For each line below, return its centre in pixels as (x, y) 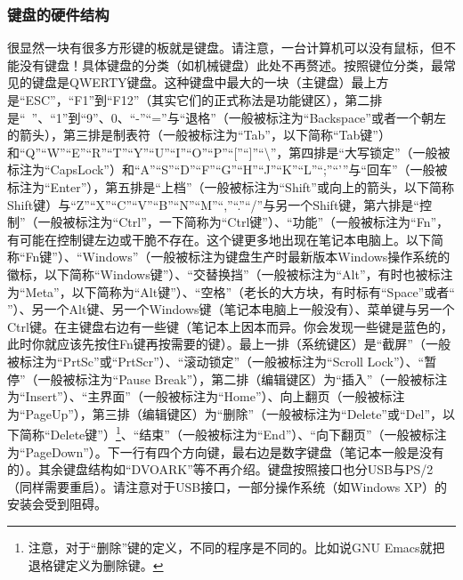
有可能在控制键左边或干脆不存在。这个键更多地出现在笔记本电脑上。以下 (219, 239)
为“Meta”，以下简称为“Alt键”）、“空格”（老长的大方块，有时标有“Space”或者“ (231, 291)
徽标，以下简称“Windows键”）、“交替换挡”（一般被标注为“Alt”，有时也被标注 (230, 274)
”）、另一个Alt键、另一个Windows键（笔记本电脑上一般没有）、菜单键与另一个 (231, 309)
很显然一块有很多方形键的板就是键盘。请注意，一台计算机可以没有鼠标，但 (225, 48)
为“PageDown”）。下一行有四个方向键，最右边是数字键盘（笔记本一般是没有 (226, 451)
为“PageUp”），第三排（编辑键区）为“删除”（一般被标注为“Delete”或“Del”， (225, 413)
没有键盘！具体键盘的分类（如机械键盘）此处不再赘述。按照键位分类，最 (231, 64)
